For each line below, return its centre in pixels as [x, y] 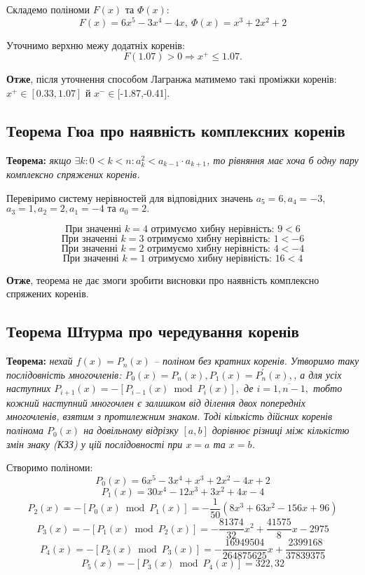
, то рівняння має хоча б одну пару [283, 160]
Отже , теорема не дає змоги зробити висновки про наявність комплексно [163, 279]
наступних [29, 388]
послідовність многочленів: [64, 374]
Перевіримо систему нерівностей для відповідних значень [130, 197]
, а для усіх [317, 374]
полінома [25, 430]
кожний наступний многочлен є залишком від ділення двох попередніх [156, 402]
